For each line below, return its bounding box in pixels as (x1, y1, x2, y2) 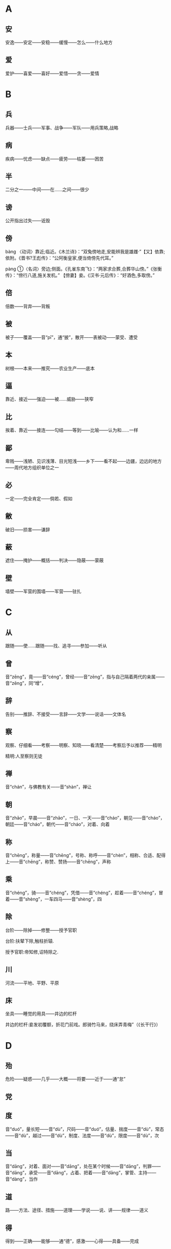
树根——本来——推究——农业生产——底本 (5, 365, 95, 371)
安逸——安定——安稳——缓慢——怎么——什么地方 (5, 39, 113, 45)
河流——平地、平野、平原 (5, 980, 59, 986)
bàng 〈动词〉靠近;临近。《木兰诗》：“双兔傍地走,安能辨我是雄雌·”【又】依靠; (5, 249, 165, 255)
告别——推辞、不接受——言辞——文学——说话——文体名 (5, 711, 126, 717)
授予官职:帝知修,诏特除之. (5, 949, 59, 955)
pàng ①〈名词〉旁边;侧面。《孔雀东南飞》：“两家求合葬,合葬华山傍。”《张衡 (5, 266, 162, 272)
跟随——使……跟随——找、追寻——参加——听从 (5, 643, 107, 649)
